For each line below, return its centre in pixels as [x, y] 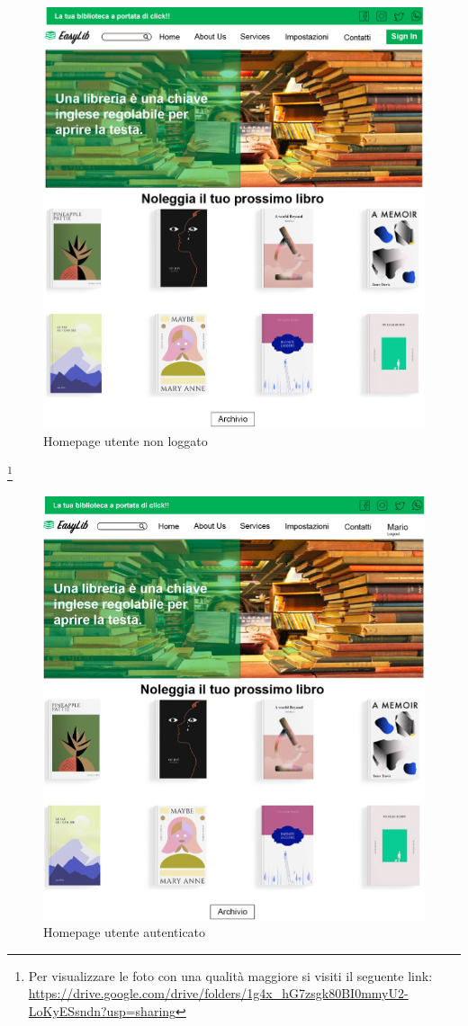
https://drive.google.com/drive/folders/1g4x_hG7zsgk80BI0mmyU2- [218, 993]
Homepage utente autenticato [125, 932]
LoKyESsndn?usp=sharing [102, 1010]
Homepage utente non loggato [126, 440]
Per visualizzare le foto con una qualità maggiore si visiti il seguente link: [230, 975]
